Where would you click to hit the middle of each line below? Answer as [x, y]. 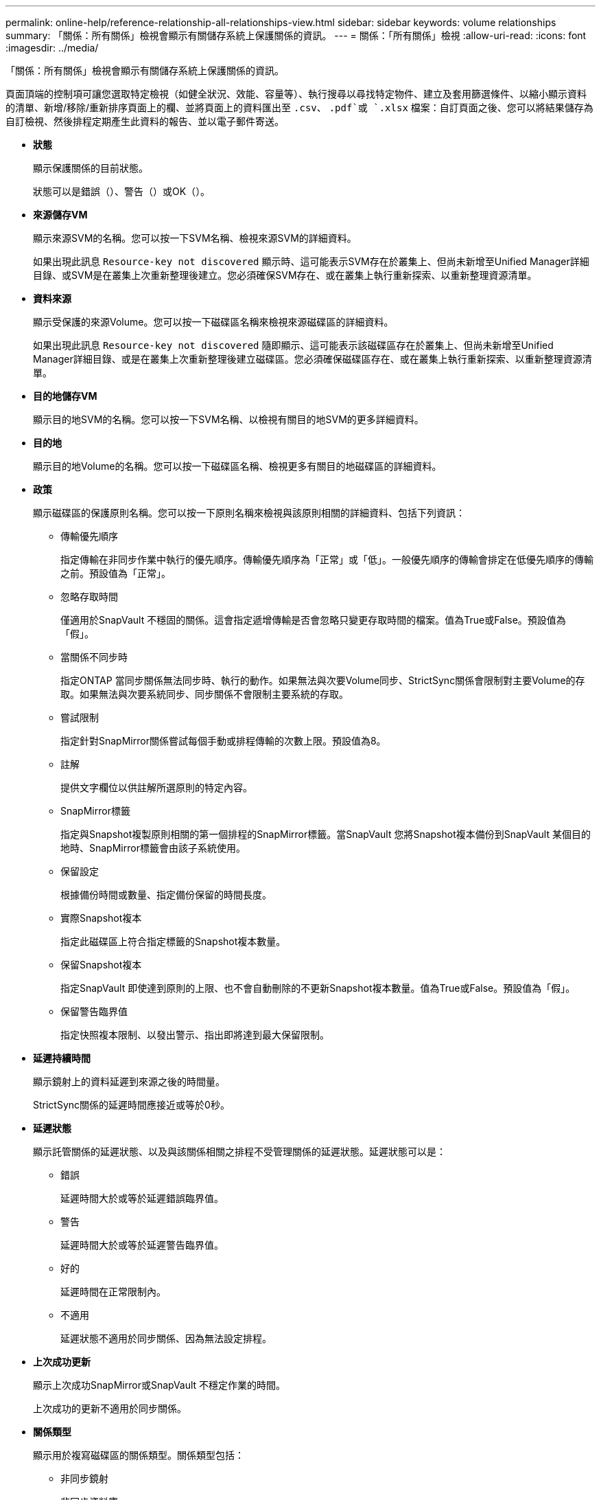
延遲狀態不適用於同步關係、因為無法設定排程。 [166, 1338]
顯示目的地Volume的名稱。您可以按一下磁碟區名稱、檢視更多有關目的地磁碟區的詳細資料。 [237, 466]
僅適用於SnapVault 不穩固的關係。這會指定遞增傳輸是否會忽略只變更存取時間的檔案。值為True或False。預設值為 [313, 620]
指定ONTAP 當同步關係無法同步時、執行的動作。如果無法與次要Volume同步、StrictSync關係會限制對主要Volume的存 [323, 680]
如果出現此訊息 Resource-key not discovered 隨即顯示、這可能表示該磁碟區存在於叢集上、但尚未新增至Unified [293, 345]
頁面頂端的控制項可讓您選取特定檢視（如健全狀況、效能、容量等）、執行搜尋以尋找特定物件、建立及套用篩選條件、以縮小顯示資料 [296, 94]
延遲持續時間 [62, 1058]
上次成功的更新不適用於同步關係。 [110, 1408]
